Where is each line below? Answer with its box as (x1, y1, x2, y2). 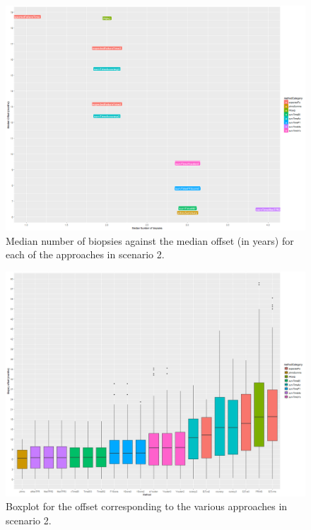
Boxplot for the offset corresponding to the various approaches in (6, 499, 288, 514)
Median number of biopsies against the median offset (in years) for (6, 233, 294, 248)
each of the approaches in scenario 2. (6, 247, 165, 262)
